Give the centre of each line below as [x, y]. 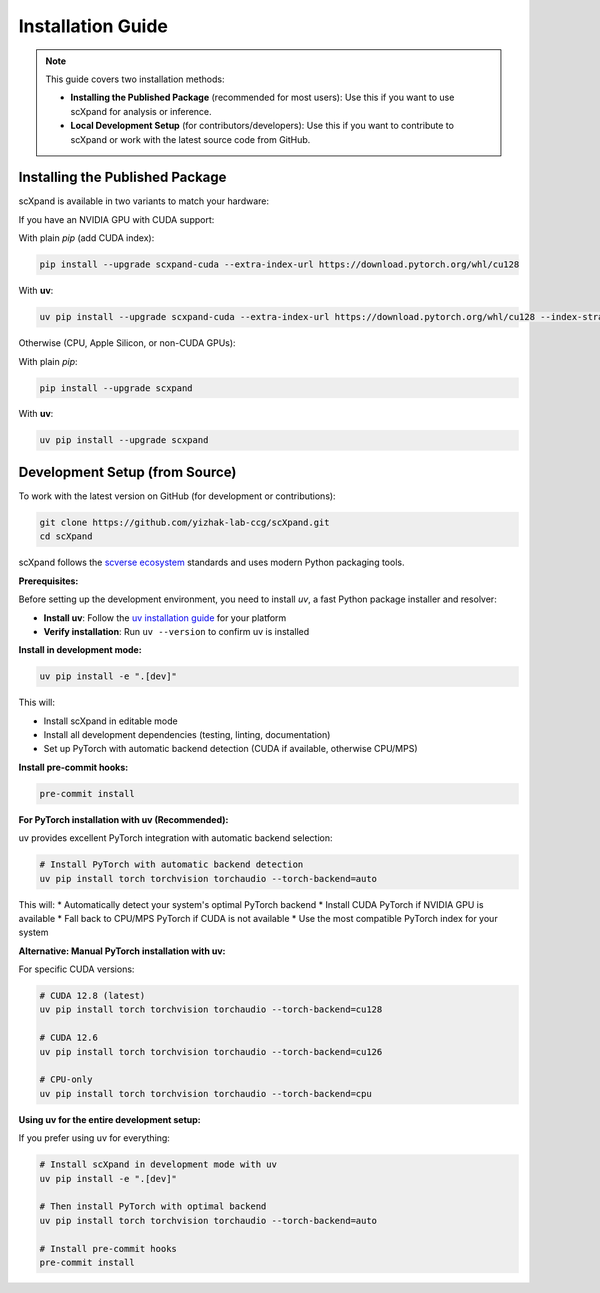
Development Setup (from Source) [127, 471]
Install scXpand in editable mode [111, 721]
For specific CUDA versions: [76, 969]
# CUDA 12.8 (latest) [92, 996]
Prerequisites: [48, 581]
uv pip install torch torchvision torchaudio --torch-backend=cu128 [211, 1009]
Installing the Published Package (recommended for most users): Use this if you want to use [262, 97]
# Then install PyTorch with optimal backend [153, 1206]
